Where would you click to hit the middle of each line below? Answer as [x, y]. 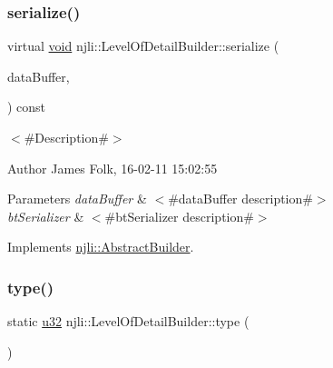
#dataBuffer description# [240, 199]
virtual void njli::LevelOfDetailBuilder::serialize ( [143, 46]
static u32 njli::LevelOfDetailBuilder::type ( [128, 321]
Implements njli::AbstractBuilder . [101, 247]
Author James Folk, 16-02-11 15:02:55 [113, 168]
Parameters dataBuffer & [77, 199]
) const [27, 107]
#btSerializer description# [179, 216]
